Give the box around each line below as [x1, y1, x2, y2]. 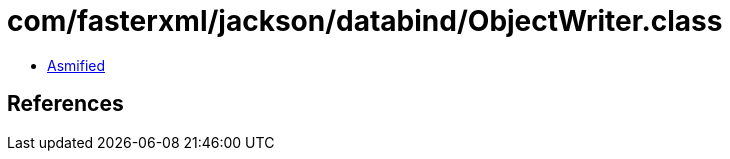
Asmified [47, 56, 106, 74]
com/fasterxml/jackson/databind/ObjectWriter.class [7, 4, 723, 38]
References [7, 91, 124, 117]
